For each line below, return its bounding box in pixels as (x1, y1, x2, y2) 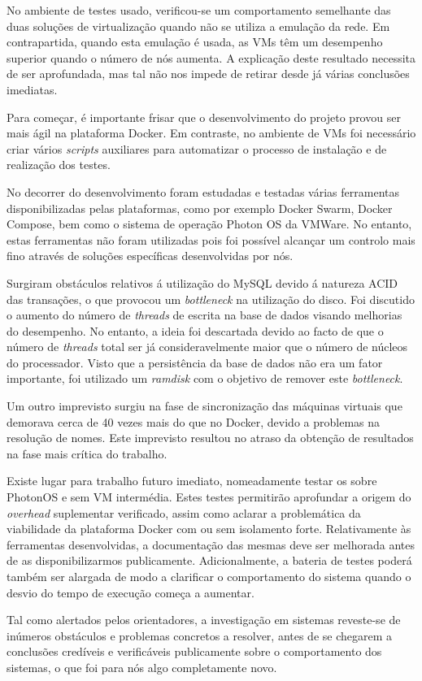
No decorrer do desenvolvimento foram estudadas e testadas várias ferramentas (7, 183, 399, 200)
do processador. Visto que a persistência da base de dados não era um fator (7, 354, 383, 371)
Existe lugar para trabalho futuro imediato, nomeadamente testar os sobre (7, 472, 377, 489)
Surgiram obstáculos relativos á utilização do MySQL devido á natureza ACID (7, 274, 398, 291)
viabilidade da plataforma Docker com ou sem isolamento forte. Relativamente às (7, 520, 411, 537)
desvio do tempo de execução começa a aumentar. (7, 583, 255, 601)
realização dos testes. (7, 156, 111, 173)
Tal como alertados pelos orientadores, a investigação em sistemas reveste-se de (7, 611, 401, 628)
